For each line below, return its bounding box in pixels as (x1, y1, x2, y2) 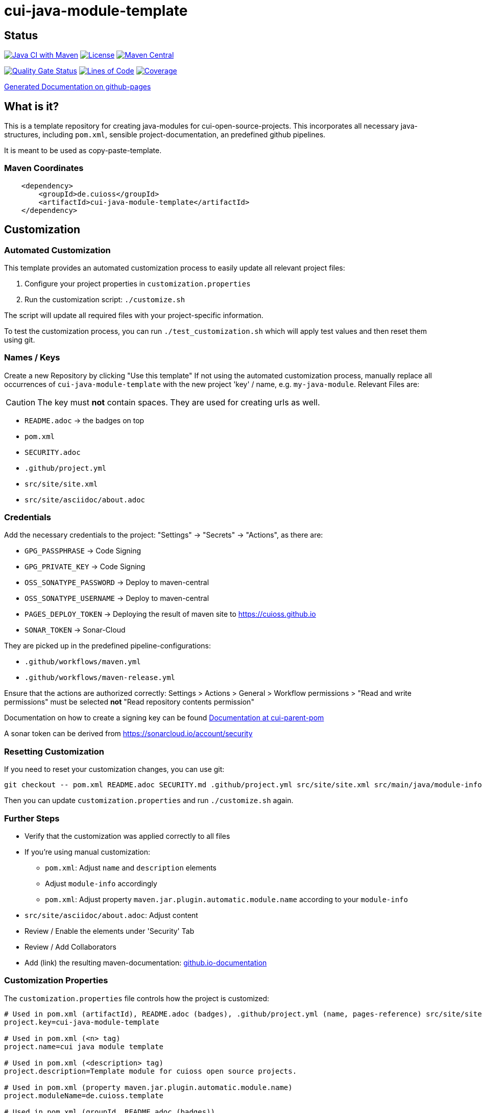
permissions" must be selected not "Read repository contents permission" (4, 697, 254, 707)
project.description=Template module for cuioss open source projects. (4, 1067, 297, 1075)
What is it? (4, 100, 59, 113)
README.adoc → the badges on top (25, 416, 144, 425)
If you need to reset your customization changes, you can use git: (4, 765, 225, 774)
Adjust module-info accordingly (45, 879, 157, 888)
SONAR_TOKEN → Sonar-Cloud (25, 625, 126, 635)
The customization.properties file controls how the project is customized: (4, 994, 270, 1003)
